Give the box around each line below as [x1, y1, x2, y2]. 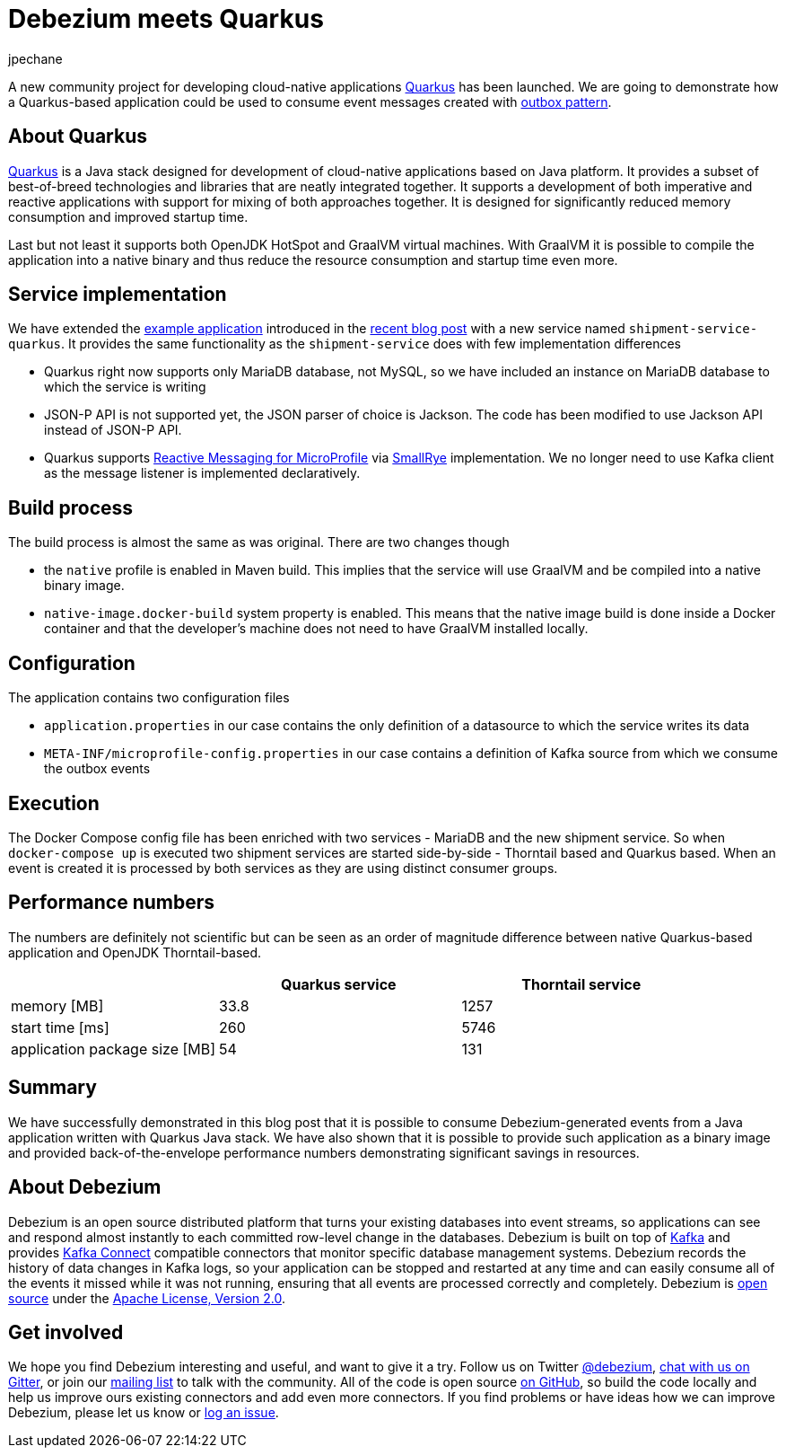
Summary [8, 1076, 97, 1099]
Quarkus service [281, 974, 397, 993]
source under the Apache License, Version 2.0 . [8, 1290, 286, 1306]
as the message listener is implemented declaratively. [44, 465, 361, 481]
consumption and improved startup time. [8, 208, 249, 225]
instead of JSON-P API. [44, 422, 182, 438]
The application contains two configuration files [8, 690, 290, 706]
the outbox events [44, 761, 151, 777]
